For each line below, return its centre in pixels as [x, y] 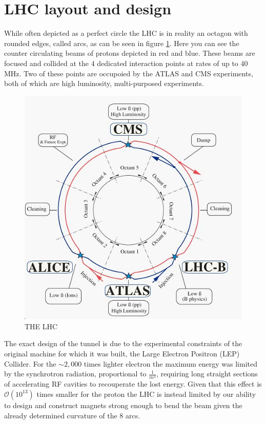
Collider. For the [30, 363]
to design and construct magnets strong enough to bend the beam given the [123, 405]
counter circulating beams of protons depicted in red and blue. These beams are [130, 53]
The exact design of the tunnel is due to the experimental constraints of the [123, 343]
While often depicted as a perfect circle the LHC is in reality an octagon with [126, 33]
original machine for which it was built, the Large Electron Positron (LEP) [122, 354]
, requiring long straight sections [207, 374]
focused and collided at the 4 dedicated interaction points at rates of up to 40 [126, 63]
